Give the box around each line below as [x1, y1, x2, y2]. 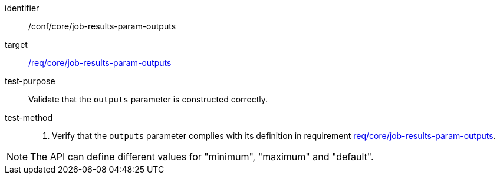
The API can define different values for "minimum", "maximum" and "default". [30, 151, 374, 163]
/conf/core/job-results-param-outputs [28, 21, 176, 31]
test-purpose [5, 76, 55, 86]
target [5, 39, 28, 49]
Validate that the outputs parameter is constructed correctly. [28, 94, 268, 104]
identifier [5, 3, 40, 13]
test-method [5, 112, 52, 122]
